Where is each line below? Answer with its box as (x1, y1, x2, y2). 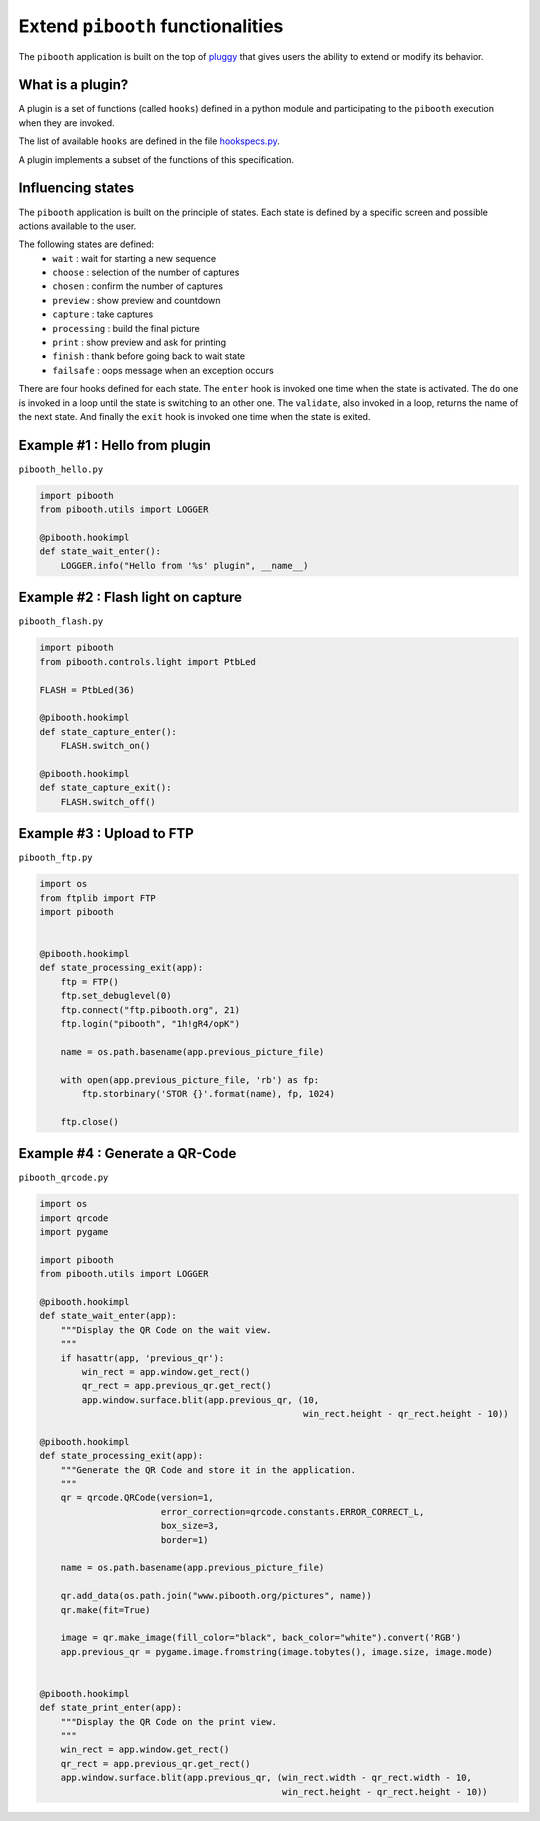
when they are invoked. (18, 116, 115, 129)
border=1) (160, 1534, 209, 1545)
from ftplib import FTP (39, 892, 157, 904)
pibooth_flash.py (18, 616, 104, 627)
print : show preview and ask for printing (52, 336, 227, 349)
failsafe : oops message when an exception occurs (52, 364, 274, 376)
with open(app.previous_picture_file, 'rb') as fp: (60, 1074, 320, 1085)
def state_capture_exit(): (39, 782, 172, 794)
